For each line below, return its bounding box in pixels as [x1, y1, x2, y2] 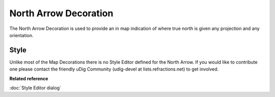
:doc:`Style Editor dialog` [9, 85, 61, 91]
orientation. [9, 32, 34, 38]
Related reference [9, 75, 48, 81]
